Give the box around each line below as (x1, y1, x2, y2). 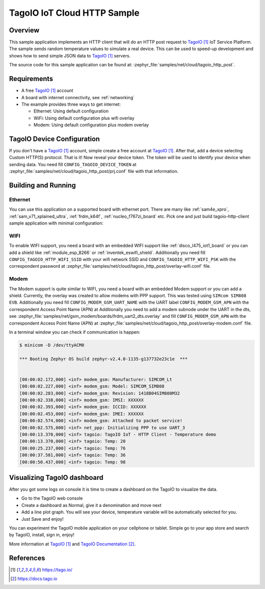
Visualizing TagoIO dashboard (9, 473, 104, 481)
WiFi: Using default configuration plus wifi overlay (33, 115, 134, 121)
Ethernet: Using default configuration (33, 108, 109, 114)
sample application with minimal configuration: (9, 220, 104, 226)
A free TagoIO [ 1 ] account (21, 87, 74, 93)
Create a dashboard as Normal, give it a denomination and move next (21, 502, 161, 508)
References (9, 554, 45, 562)
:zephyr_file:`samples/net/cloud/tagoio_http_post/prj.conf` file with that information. (9, 168, 179, 174)
